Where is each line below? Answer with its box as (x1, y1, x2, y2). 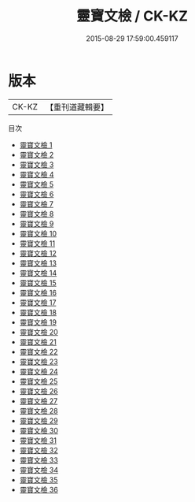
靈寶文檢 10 (19, 229, 57, 238)
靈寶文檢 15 (19, 277, 57, 288)
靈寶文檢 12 (19, 248, 57, 258)
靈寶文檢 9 (19, 218, 54, 229)
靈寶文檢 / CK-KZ (75, 7, 189, 25)
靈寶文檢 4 (19, 169, 54, 179)
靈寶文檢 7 (19, 199, 53, 209)
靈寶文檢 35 (19, 474, 58, 485)
